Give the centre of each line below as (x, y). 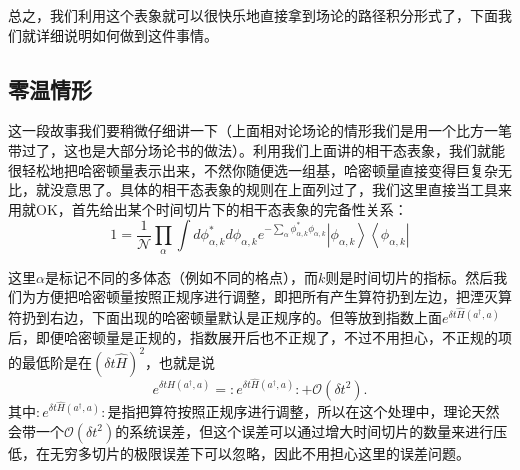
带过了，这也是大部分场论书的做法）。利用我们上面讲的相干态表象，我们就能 (256, 149)
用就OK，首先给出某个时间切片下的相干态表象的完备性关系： (208, 208)
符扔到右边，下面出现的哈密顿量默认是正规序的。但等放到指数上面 (225, 317)
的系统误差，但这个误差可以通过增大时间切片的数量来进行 (304, 430)
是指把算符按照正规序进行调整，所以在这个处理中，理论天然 (303, 411)
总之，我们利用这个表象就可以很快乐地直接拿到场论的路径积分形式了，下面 (253, 15)
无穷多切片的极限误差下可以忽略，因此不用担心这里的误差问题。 (259, 452)
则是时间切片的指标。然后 (409, 276)
